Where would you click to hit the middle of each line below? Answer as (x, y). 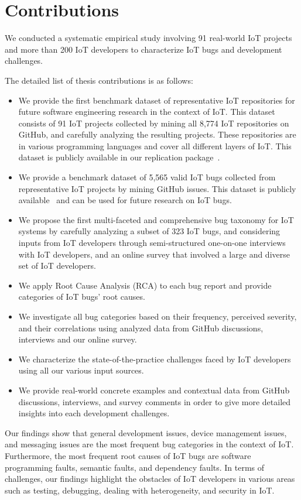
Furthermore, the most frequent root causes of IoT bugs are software (128, 455)
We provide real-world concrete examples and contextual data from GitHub (154, 390)
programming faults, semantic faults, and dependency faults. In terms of (135, 467)
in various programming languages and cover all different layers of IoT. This (155, 145)
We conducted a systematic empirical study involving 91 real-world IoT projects (148, 38)
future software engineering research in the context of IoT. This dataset (147, 112)
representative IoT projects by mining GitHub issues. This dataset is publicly (157, 188)
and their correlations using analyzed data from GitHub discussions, (141, 328)
